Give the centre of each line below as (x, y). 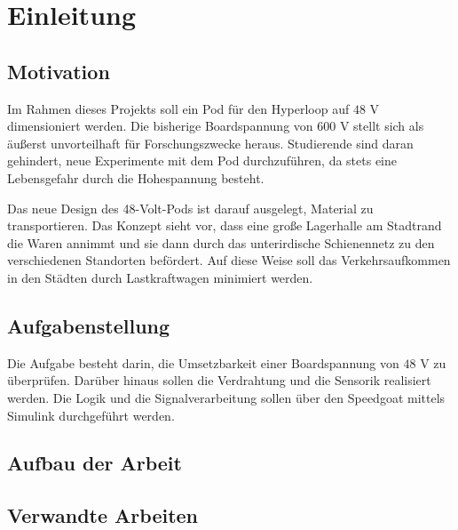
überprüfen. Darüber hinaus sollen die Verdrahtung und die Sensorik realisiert (219, 380)
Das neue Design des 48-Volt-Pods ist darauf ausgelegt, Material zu (190, 208)
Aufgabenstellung (89, 325)
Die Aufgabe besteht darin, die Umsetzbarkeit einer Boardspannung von (203, 362)
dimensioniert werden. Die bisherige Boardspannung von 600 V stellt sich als (216, 126)
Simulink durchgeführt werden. (91, 415)
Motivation (59, 71)
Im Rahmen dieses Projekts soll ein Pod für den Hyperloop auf (178, 108)
